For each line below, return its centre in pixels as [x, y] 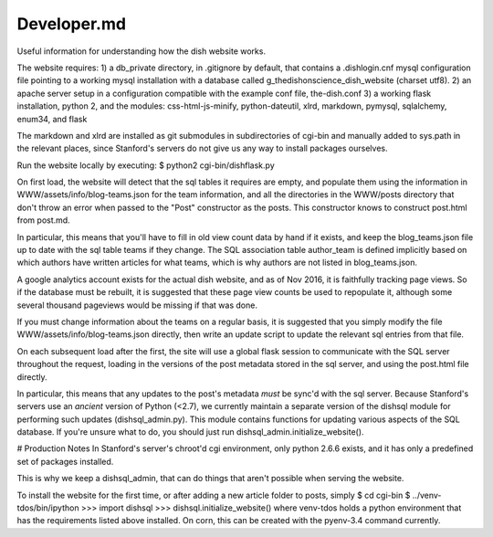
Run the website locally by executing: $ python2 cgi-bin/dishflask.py [146, 165]
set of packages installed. [65, 461]
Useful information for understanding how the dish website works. [142, 51]
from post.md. [43, 220]
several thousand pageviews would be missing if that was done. [137, 305]
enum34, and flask [52, 119]
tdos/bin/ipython [48, 508]
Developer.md [72, 24]
